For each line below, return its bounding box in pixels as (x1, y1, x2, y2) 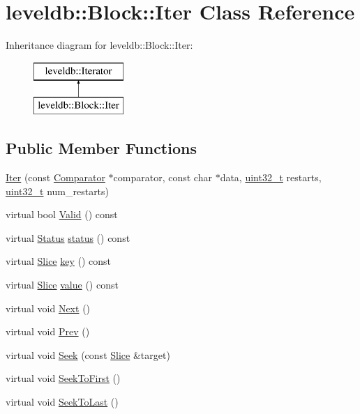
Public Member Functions (6, 137, 197, 159)
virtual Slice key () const (6, 254, 112, 268)
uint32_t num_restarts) (6, 183, 110, 198)
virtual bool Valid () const (6, 207, 118, 222)
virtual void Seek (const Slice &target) (6, 347, 170, 362)
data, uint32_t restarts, (220, 170, 322, 185)
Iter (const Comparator (6, 170, 105, 185)
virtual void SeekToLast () (6, 394, 119, 409)
